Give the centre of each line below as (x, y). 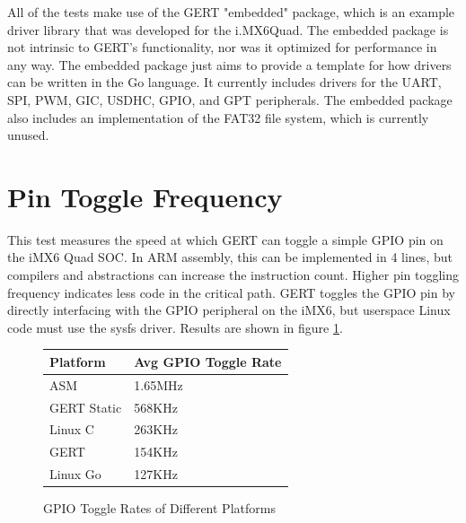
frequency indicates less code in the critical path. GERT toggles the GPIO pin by (231, 292)
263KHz (156, 429)
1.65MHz (158, 384)
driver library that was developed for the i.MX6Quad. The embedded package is (228, 29)
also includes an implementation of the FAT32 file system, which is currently (218, 117)
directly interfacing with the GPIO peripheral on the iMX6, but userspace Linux (229, 310)
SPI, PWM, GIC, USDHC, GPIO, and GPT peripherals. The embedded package (230, 99)
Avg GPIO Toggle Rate (208, 361)
